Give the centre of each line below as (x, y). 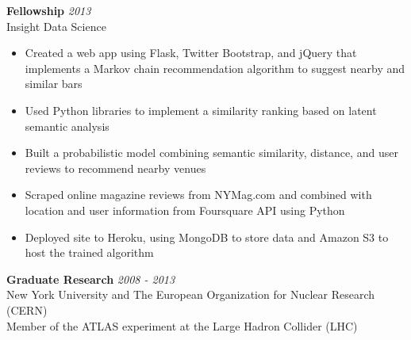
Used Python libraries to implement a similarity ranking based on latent (201, 110)
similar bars (54, 84)
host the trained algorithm (89, 252)
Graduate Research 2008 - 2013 (91, 279)
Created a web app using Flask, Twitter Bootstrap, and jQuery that (191, 53)
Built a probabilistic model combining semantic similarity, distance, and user (211, 153)
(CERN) (27, 309)
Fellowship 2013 (49, 10)
